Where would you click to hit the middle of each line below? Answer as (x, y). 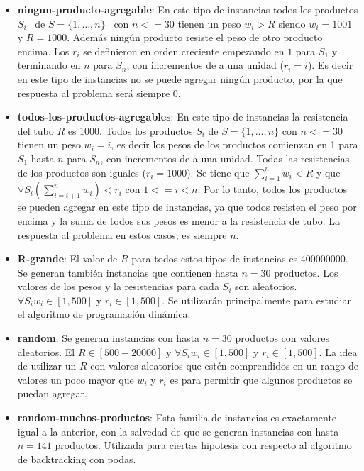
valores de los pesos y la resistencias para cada (118, 286)
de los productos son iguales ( (82, 172)
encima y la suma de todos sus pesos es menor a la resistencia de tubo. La (179, 220)
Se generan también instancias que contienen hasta (128, 272)
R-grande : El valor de (67, 259)
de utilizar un (47, 366)
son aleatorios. (266, 286)
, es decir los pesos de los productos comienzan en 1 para (235, 144)
